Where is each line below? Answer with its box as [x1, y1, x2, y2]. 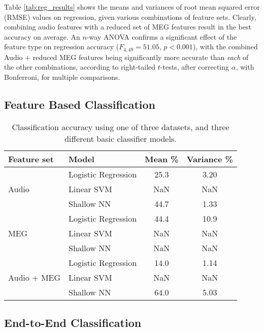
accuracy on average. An [4, 31, 80, 42]
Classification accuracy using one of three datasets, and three [12, 121, 229, 133]
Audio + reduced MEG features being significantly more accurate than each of [4, 51, 249, 62]
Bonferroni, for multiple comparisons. [4, 72, 120, 82]
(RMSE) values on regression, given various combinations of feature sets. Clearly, [4, 11, 256, 22]
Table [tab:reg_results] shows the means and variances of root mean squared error [4, 2, 260, 12]
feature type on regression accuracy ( [4, 41, 119, 52]
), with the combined [192, 41, 258, 52]
